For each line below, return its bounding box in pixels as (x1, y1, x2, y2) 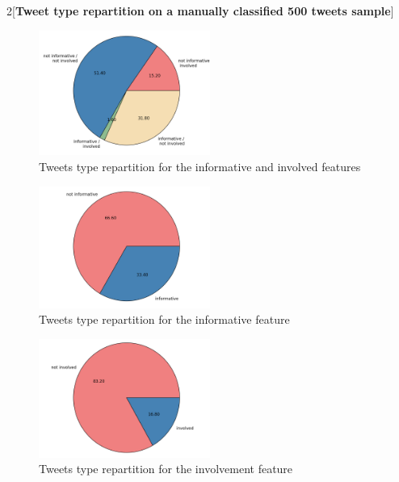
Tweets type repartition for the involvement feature (39, 460, 293, 477)
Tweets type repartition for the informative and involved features (39, 158, 361, 175)
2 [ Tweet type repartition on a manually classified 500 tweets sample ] (6, 2, 394, 19)
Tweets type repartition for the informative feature (39, 311, 290, 328)
